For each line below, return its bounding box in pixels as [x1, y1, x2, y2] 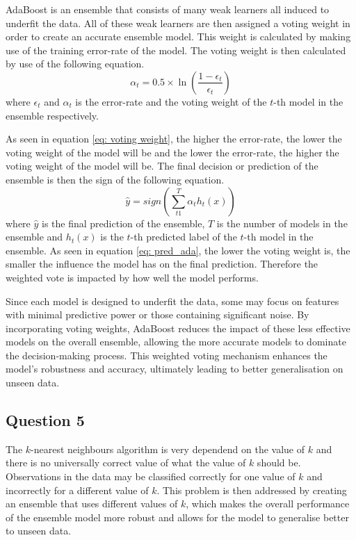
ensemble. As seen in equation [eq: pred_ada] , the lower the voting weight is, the [6, 243, 350, 257]
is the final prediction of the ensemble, [42, 215, 205, 230]
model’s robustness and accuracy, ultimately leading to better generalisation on [6, 361, 343, 376]
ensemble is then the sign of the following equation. [6, 172, 225, 186]
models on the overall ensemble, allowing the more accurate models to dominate [6, 334, 346, 349]
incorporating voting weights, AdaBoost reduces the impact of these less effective [6, 320, 350, 335]
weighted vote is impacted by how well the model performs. [6, 270, 259, 284]
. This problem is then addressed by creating [156, 482, 347, 497]
